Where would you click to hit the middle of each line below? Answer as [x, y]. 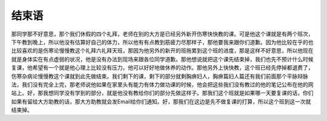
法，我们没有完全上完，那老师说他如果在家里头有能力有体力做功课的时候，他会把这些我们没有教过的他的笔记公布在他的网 [162, 84]
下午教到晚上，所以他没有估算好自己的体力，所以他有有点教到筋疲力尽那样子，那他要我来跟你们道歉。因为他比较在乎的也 [162, 42]
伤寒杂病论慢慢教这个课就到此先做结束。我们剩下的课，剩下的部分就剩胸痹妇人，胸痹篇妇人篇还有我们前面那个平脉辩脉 [160, 76]
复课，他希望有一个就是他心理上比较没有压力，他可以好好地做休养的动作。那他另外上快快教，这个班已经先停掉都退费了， [162, 68]
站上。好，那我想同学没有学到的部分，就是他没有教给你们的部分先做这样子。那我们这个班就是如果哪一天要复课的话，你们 [162, 93]
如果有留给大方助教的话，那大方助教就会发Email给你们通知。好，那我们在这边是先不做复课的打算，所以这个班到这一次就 [161, 101]
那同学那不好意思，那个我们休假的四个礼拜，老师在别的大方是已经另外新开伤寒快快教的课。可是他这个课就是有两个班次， [162, 34]
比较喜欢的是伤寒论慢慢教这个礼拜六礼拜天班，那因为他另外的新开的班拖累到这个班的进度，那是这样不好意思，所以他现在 [162, 51]
